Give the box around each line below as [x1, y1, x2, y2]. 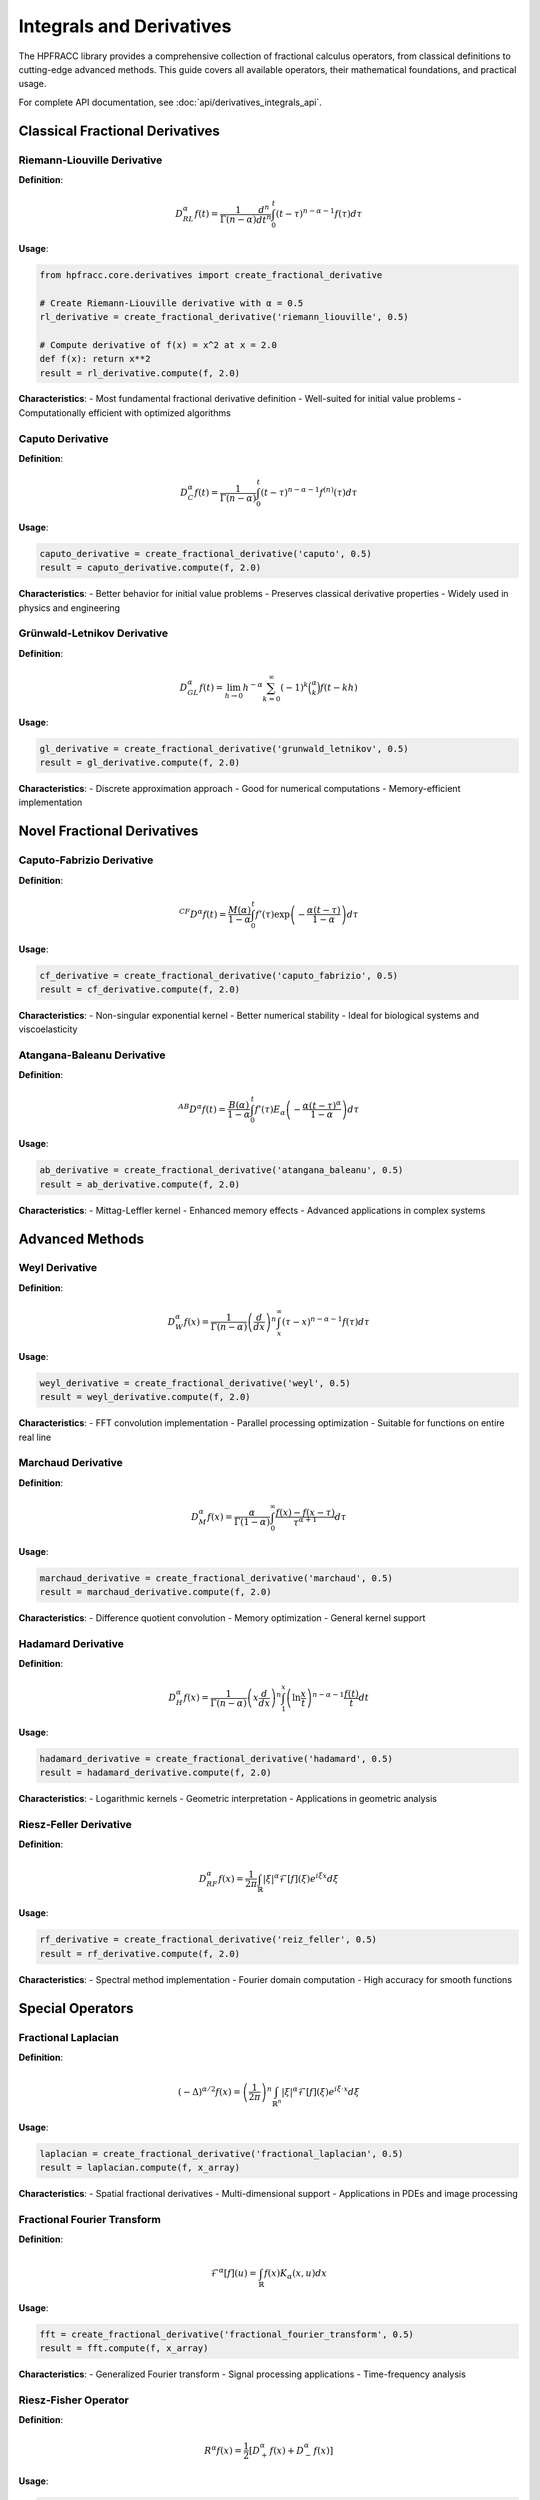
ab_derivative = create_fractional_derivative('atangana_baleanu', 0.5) [39, 1165, 404, 1176]
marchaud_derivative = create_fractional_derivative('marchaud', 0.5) [39, 1572, 394, 1584]
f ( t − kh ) [320, 681, 359, 693]
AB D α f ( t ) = [178, 1101, 227, 1115]
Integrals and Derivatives [18, 15, 232, 37]
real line [18, 1431, 52, 1443]
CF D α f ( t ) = [178, 907, 227, 920]
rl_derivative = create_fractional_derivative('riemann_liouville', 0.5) [39, 311, 409, 322]
